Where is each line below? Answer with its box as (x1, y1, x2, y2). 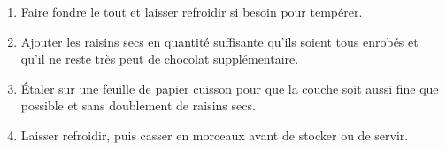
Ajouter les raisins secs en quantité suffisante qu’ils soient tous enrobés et (20, 32, 419, 50)
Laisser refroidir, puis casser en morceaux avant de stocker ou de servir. (20, 125, 409, 144)
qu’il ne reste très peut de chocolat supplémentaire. (20, 49, 299, 68)
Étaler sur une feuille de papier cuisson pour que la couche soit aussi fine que (20, 79, 439, 97)
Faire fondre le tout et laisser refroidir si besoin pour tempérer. (20, 3, 363, 20)
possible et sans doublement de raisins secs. (20, 96, 256, 115)
